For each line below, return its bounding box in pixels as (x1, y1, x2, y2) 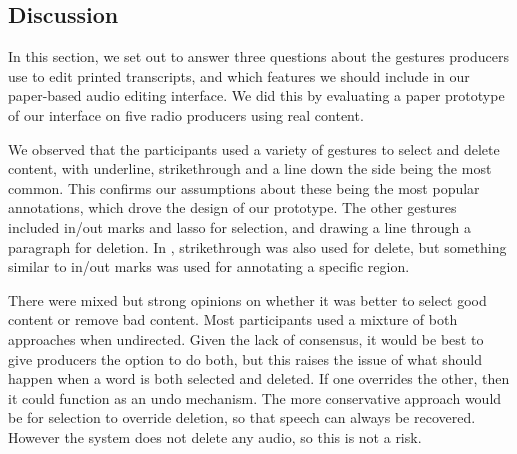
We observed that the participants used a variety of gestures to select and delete (8, 138, 500, 159)
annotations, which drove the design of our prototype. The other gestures (8, 197, 457, 218)
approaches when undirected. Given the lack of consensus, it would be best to (8, 328, 484, 349)
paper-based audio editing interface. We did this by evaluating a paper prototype (8, 85, 505, 106)
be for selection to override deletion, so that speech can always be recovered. (8, 407, 476, 428)
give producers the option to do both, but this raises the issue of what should (8, 348, 482, 369)
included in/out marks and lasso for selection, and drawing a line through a (8, 216, 471, 237)
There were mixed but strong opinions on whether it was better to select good (8, 289, 487, 310)
